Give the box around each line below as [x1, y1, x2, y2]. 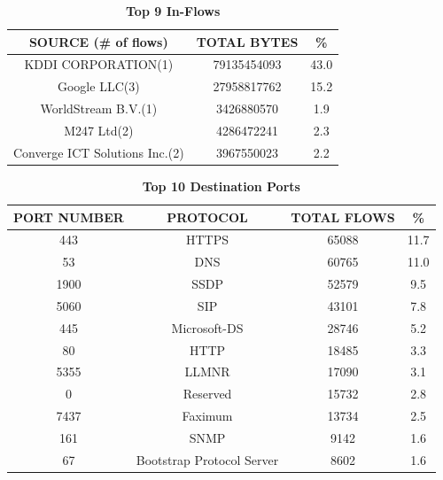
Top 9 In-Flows [126, 2, 221, 19]
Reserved [183, 384, 232, 403]
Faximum [182, 406, 233, 425]
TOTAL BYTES [196, 32, 299, 50]
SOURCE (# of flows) [28, 32, 168, 50]
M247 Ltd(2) [64, 120, 134, 139]
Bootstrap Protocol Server [136, 450, 279, 468]
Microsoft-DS [171, 318, 244, 337]
